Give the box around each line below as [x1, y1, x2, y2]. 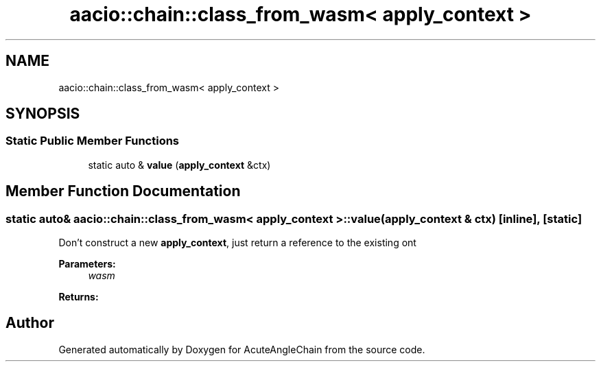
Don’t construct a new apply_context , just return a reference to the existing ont [58, 237, 416, 249]
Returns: [58, 291, 99, 303]
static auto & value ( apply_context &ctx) [88, 158, 271, 171]
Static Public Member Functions [5, 134, 180, 148]
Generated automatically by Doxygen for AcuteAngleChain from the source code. [58, 343, 425, 355]
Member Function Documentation [5, 182, 241, 200]
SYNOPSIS [5, 105, 80, 123]
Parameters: [58, 258, 116, 270]
